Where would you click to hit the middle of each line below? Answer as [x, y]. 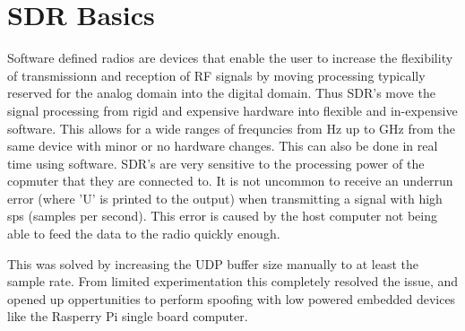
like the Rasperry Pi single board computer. [128, 316]
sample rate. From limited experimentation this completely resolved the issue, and [233, 281]
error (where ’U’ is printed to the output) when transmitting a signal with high [225, 198]
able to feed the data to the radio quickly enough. [144, 234]
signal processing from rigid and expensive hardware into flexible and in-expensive [232, 110]
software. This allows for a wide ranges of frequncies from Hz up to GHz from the [232, 128]
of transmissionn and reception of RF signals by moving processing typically [216, 75]
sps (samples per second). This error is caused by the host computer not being [222, 216]
